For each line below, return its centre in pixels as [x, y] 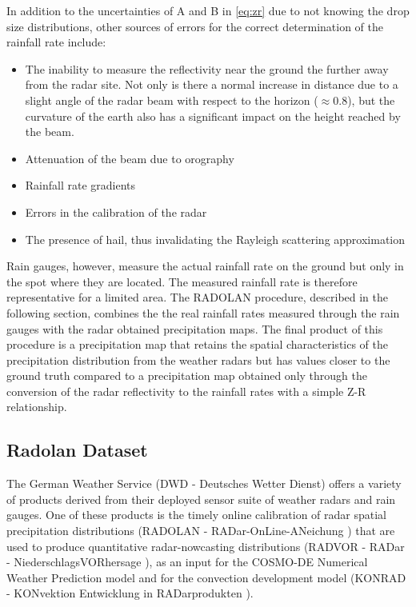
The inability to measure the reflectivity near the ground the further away [207, 68]
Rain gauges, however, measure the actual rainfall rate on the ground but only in [205, 266]
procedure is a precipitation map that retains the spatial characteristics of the [198, 344]
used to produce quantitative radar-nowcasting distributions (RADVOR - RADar [206, 546]
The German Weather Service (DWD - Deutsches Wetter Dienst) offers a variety [204, 483]
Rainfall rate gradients [80, 185]
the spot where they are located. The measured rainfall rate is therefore [182, 281]
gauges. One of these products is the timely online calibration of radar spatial [197, 515]
